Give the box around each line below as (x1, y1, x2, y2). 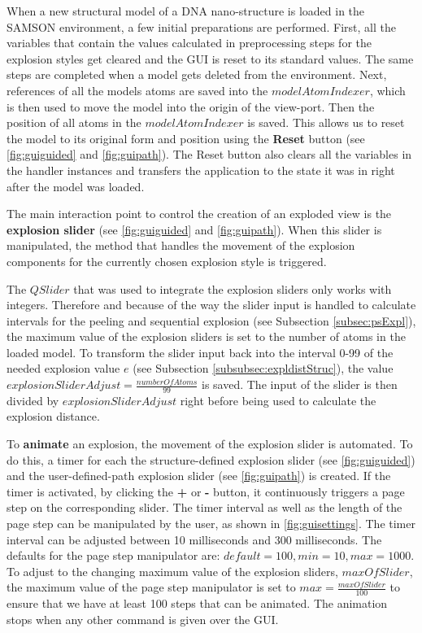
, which (369, 81, 406, 98)
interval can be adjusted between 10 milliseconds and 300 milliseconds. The (7, 530, 382, 548)
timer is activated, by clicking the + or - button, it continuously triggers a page (7, 482, 405, 500)
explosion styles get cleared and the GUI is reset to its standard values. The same (7, 50, 414, 67)
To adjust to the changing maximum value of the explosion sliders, (7, 562, 338, 579)
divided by (7, 391, 59, 408)
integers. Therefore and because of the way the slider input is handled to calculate (7, 296, 416, 313)
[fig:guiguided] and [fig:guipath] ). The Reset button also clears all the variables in (7, 146, 412, 163)
